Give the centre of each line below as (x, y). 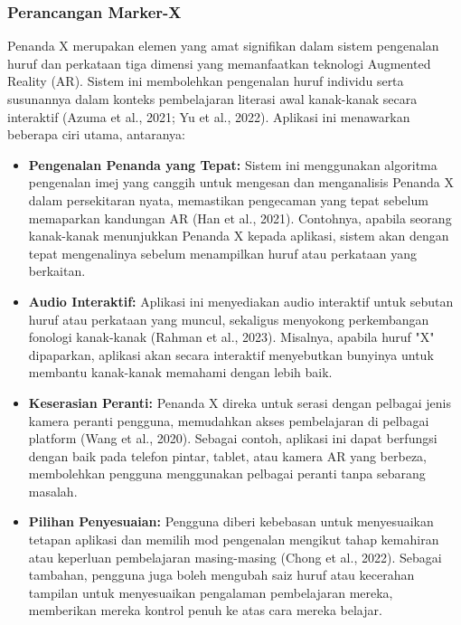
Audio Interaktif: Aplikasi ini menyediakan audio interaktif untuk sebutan (241, 301)
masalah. (53, 491)
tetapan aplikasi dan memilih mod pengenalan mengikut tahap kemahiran (234, 540)
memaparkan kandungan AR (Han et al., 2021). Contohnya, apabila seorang (240, 218)
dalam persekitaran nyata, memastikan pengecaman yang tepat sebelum (228, 199)
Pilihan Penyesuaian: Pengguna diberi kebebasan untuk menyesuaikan (231, 521)
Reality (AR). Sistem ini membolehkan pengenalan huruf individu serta (206, 81)
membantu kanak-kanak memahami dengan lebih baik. (180, 372)
